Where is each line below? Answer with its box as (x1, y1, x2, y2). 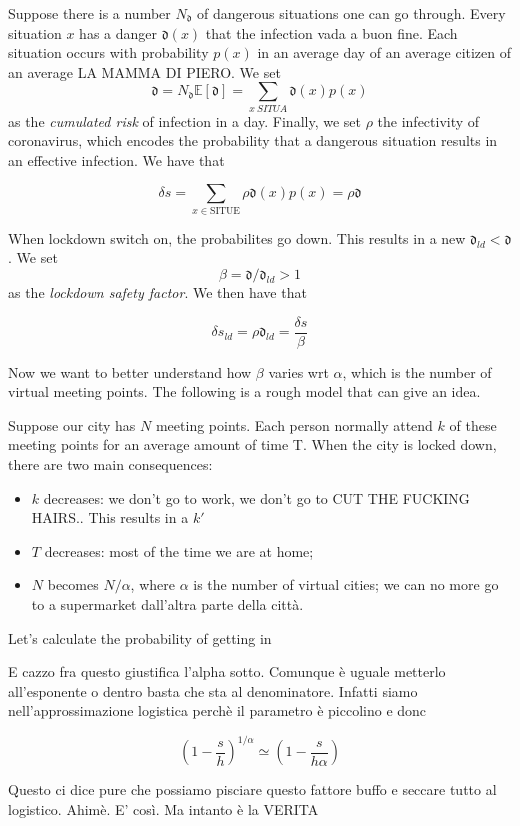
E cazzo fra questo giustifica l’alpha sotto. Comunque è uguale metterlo (8, 661, 446, 682)
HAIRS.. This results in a (31, 507, 189, 528)
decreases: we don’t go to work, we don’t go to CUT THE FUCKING (43, 487, 470, 508)
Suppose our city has (8, 414, 136, 435)
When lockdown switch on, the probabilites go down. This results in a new (8, 227, 466, 248)
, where (130, 574, 175, 595)
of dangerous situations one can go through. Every (197, 3, 506, 23)
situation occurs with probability (8, 42, 209, 63)
